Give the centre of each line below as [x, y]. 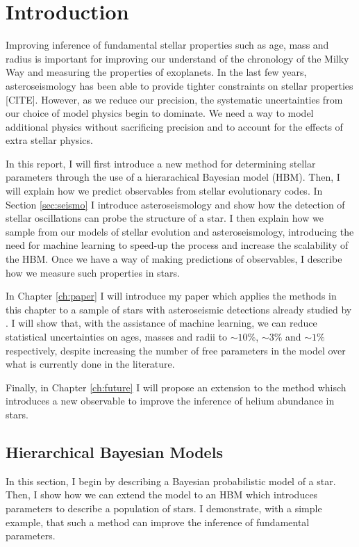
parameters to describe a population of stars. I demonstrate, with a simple [164, 508]
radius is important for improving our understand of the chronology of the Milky [177, 58]
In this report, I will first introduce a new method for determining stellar [161, 163]
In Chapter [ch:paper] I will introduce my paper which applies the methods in [171, 296]
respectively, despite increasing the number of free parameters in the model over [176, 350]
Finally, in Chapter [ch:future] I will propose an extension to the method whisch [176, 387]
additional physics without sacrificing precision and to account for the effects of [174, 126]
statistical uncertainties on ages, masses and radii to [117, 336]
